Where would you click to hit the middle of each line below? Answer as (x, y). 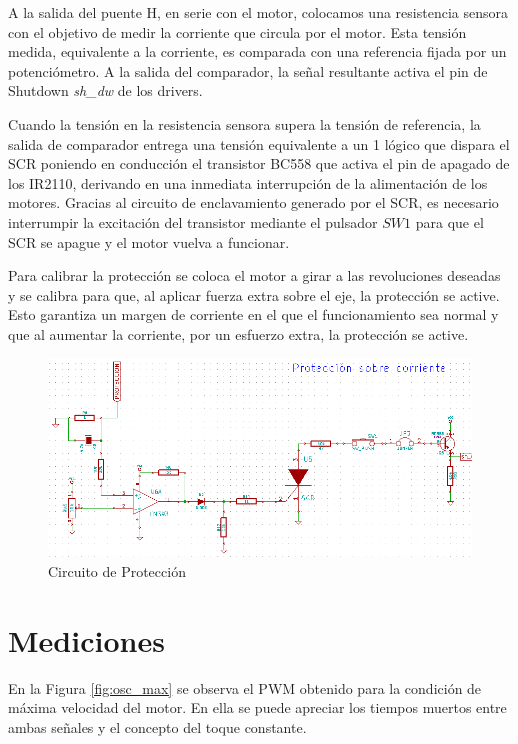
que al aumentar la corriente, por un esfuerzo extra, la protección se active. (238, 333)
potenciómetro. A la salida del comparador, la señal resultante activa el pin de (248, 70)
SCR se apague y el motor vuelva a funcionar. (149, 241)
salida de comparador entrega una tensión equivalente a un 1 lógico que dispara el (259, 143)
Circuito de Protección (117, 570)
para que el (449, 221)
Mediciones (86, 639)
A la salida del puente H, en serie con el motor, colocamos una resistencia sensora (258, 12)
